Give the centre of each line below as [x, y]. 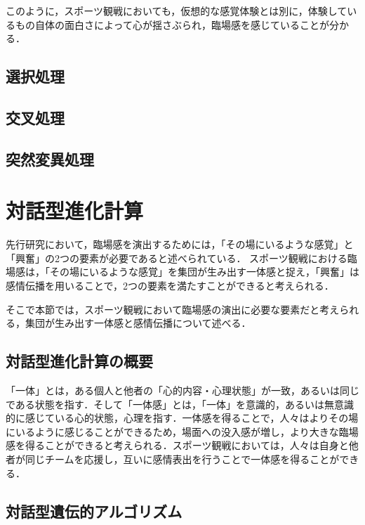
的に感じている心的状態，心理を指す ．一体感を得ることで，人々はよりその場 [182, 418]
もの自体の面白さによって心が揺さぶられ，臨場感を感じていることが [172, 24]
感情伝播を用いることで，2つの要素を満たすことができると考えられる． [170, 286]
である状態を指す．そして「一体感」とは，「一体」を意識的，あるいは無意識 [180, 404]
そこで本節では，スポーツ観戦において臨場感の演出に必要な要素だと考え [173, 309]
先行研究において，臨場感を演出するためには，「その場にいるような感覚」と [180, 244]
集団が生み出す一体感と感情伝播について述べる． [138, 323]
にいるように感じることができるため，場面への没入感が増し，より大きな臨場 [182, 431]
